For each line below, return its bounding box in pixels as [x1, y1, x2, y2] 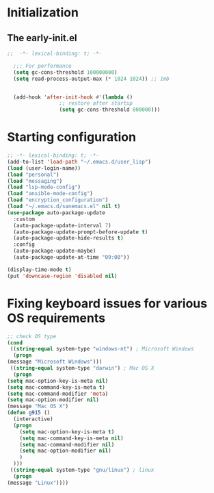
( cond [7, 339, 23, 346]
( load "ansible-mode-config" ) [7, 190, 94, 197]
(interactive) [13, 416, 53, 422]
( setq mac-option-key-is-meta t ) [19, 428, 115, 435]
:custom [13, 216, 36, 223]
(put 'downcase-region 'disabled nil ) [7, 273, 118, 279]
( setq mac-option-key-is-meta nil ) [7, 377, 109, 384]
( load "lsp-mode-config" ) [7, 184, 81, 191]
